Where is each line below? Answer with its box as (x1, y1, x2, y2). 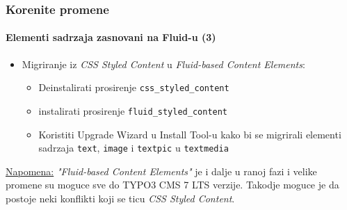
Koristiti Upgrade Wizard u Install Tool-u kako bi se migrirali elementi (38, 127, 341, 141)
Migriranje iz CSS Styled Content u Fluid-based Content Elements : (22, 56, 305, 71)
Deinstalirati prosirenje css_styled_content (38, 80, 229, 95)
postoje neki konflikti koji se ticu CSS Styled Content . (6, 191, 235, 205)
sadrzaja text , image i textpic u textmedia (38, 140, 229, 155)
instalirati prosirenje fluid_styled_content (38, 103, 228, 118)
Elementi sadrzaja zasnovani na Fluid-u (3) (6, 30, 216, 45)
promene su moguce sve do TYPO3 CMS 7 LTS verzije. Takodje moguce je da (6, 177, 339, 192)
